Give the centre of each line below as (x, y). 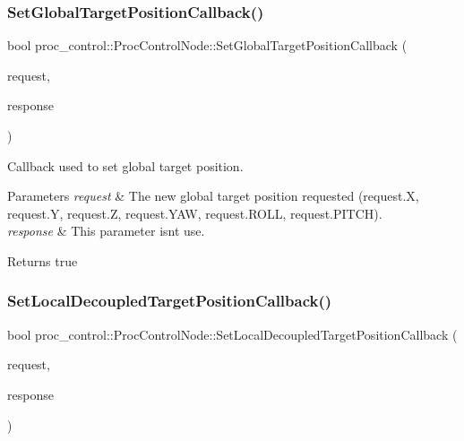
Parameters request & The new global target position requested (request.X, (213, 196)
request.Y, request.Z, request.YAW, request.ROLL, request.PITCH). (195, 213)
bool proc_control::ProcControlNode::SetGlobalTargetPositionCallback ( (207, 45)
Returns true (43, 260)
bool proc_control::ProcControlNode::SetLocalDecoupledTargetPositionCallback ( (232, 334)
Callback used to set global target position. (125, 165)
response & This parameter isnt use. (106, 231)
